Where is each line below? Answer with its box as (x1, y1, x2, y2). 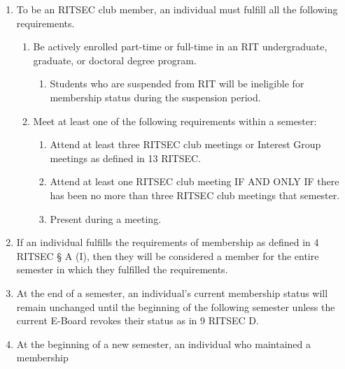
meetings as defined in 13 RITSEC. (50, 150, 201, 165)
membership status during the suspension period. (50, 89, 261, 104)
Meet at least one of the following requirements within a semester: (33, 113, 317, 128)
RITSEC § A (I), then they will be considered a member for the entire (16, 248, 319, 263)
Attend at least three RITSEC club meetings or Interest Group (50, 137, 321, 152)
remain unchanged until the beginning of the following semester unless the (16, 299, 335, 314)
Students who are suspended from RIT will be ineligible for (50, 76, 304, 91)
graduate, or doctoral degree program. (33, 52, 197, 67)
